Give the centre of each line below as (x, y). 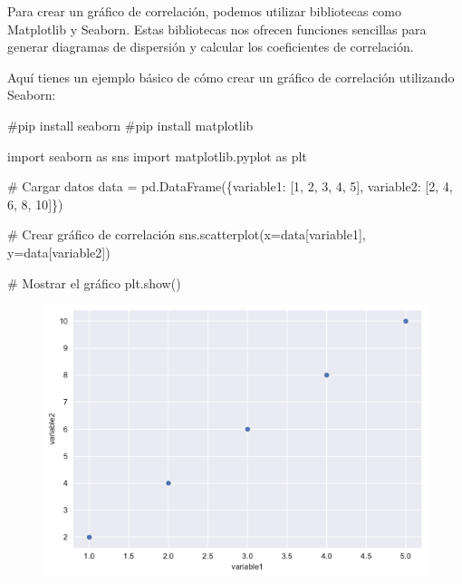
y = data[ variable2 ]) (59, 252)
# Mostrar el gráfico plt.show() (94, 282)
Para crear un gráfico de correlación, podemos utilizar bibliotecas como (205, 11)
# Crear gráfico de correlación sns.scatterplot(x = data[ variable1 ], (187, 234)
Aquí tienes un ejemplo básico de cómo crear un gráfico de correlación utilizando (231, 77)
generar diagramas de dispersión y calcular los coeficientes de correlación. (211, 47)
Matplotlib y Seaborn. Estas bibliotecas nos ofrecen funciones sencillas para (217, 29)
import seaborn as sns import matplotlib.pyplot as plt (157, 156)
